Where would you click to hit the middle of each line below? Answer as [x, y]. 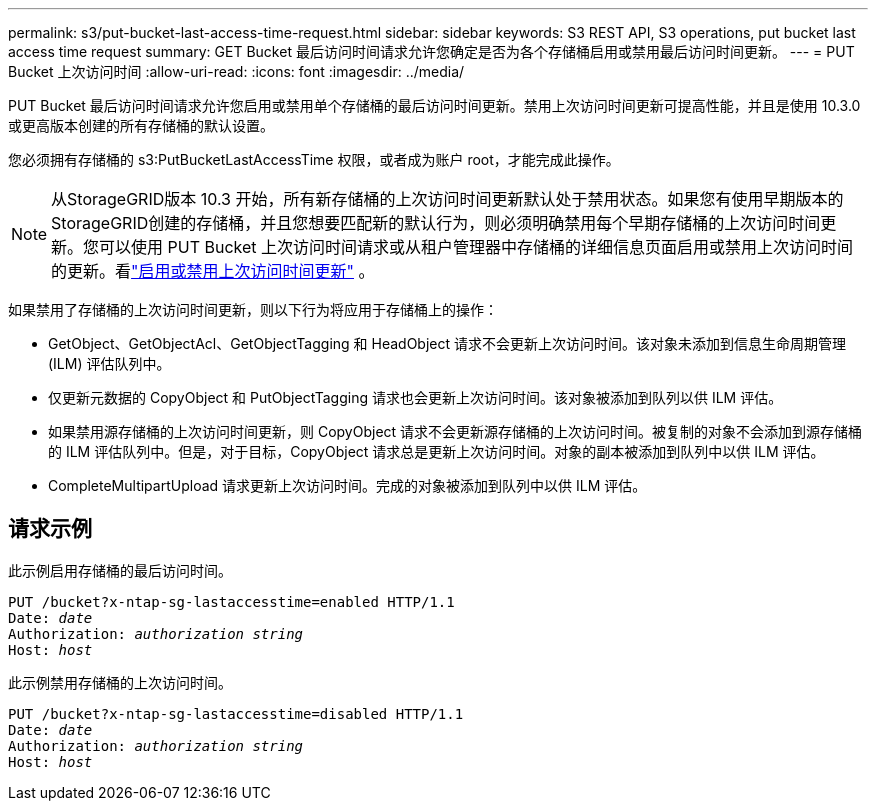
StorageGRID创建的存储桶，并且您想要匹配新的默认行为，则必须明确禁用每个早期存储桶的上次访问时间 [436, 223]
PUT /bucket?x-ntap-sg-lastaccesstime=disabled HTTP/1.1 [236, 713]
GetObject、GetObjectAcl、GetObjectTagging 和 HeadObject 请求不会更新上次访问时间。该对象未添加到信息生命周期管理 [447, 343]
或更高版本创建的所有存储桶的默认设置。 [141, 125]
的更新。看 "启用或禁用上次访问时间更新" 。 [213, 271]
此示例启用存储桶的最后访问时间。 [120, 570]
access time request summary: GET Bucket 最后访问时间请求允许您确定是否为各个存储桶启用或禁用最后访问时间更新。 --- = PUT [431, 51]
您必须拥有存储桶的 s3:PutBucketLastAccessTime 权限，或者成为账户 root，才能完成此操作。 [314, 159]
